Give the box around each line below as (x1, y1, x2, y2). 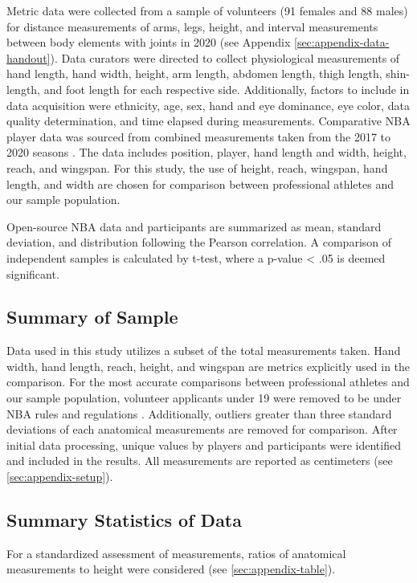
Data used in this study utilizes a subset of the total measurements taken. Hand (6, 342, 401, 359)
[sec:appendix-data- (294, 34, 390, 51)
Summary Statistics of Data (6, 508, 242, 532)
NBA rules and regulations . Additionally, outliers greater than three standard (6, 405, 392, 422)
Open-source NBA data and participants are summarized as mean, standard (6, 218, 382, 234)
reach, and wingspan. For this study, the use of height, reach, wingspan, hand (6, 159, 388, 176)
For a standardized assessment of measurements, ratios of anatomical (6, 544, 346, 561)
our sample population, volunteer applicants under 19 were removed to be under (6, 389, 402, 406)
